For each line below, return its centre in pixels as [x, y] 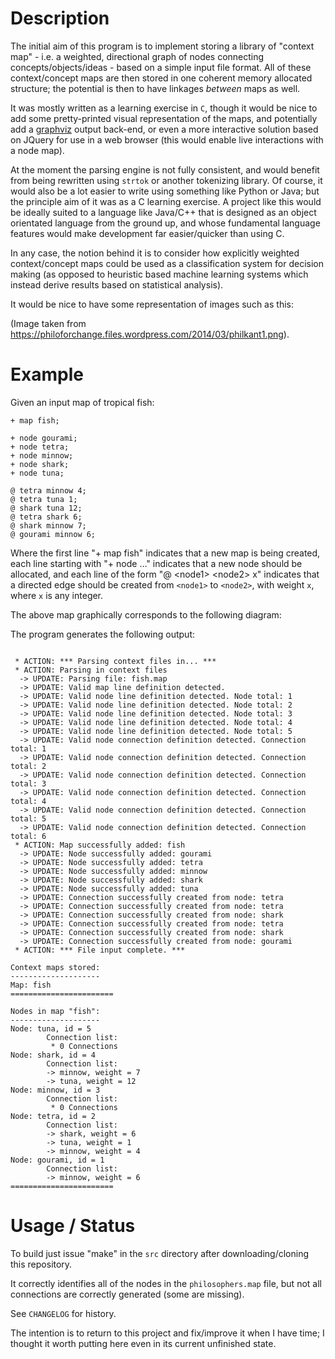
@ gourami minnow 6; [53, 534]
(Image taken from [48, 323]
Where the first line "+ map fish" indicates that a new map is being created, [165, 553]
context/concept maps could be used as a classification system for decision [167, 263]
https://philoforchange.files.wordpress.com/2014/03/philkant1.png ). [150, 334]
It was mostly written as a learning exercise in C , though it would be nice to [164, 108]
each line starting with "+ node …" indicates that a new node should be [156, 563]
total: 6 [28, 836]
